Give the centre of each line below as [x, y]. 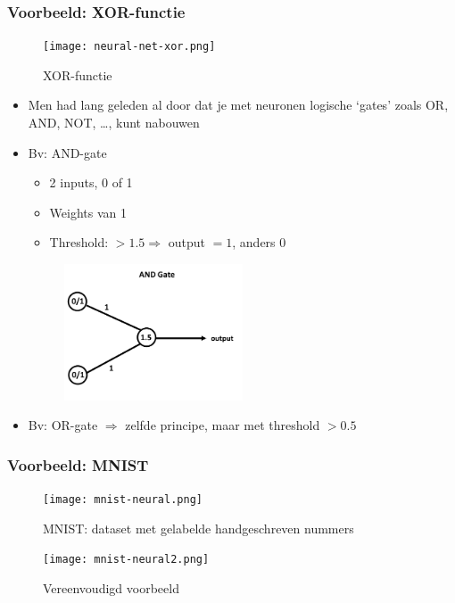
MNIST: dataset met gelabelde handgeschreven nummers [199, 528]
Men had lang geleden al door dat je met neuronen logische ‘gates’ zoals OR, [238, 105]
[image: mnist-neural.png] [123, 500]
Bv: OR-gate [63, 425]
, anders [254, 242]
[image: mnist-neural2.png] [126, 560]
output [186, 242]
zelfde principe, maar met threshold [223, 425]
